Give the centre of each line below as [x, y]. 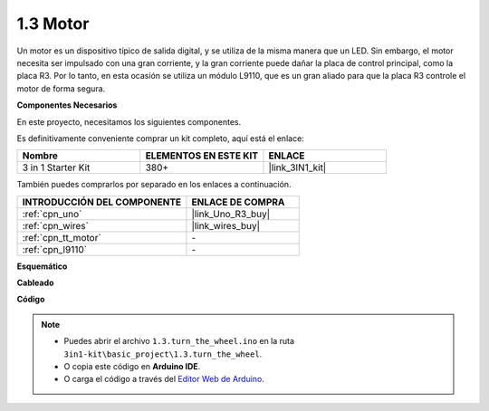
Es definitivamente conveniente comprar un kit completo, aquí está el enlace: [161, 138]
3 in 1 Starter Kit [56, 167]
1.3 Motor [53, 24]
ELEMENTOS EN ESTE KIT [201, 156]
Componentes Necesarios [67, 105]
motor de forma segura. [61, 88]
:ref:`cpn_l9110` [55, 249]
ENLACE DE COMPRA [238, 202]
